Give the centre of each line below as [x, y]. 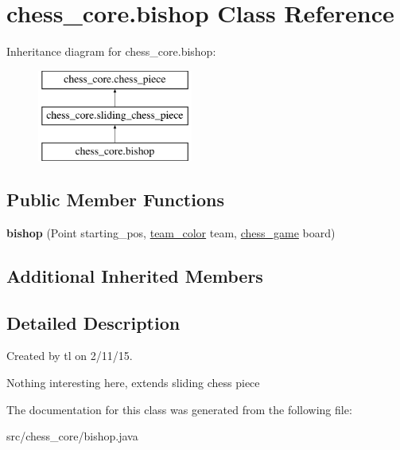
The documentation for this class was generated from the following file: [179, 409]
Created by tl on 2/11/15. [70, 356]
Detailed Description [93, 322]
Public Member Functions [115, 200]
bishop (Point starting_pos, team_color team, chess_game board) [171, 232]
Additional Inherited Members [135, 275]
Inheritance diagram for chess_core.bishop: [111, 51]
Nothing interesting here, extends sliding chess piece [133, 383]
